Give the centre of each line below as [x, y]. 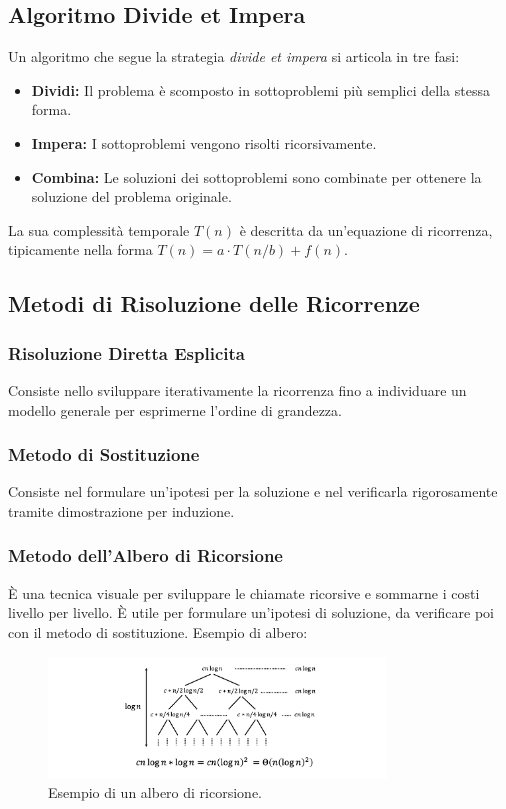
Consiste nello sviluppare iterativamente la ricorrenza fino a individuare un [237, 389]
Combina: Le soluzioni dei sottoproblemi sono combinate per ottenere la [256, 176]
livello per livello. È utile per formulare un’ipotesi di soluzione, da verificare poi [251, 612]
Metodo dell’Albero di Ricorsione [145, 555]
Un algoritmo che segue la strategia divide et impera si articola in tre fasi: [234, 56]
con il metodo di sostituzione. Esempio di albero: [158, 631]
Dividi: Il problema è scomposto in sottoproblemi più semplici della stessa [260, 89]
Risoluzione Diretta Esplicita [126, 352]
